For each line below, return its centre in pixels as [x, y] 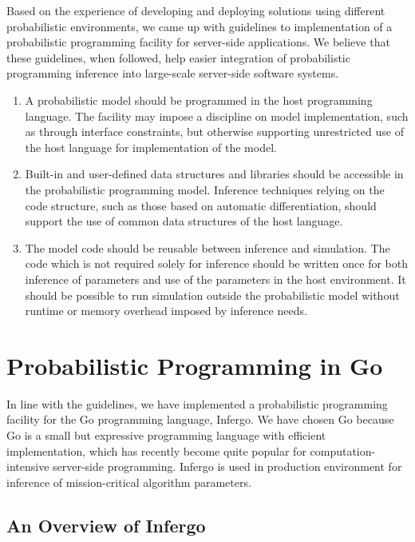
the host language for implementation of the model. [151, 147]
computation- [343, 450]
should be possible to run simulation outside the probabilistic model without [212, 295]
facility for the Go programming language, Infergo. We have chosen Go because [200, 419]
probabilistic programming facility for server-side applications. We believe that [198, 42]
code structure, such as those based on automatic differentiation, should [201, 205]
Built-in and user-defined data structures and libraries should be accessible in [214, 174]
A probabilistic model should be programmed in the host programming [199, 100]
